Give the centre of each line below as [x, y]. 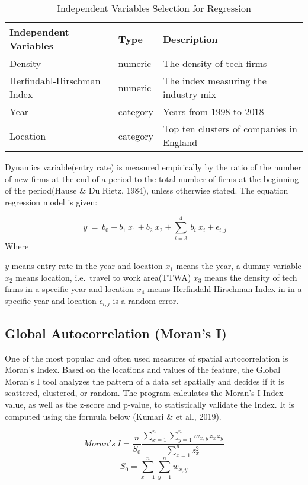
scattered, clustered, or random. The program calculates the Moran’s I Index [144, 393]
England [180, 142]
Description [190, 39]
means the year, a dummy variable [239, 266]
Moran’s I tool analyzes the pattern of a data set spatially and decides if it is [145, 381]
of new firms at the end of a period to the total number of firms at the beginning [152, 178]
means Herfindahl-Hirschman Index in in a [225, 289]
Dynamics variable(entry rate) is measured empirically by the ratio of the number [153, 167]
